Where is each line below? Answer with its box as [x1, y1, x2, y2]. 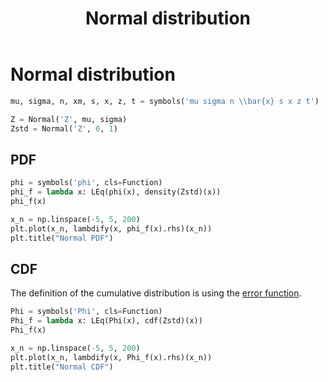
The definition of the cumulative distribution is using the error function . [10, 287, 302, 299]
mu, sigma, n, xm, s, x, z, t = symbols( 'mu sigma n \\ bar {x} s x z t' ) [10, 96, 320, 106]
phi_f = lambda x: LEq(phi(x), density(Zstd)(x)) [10, 187, 222, 197]
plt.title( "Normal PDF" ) [10, 233, 114, 243]
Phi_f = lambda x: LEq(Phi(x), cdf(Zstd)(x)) [10, 316, 203, 326]
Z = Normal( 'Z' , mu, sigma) [10, 114, 128, 124]
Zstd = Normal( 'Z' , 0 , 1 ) [10, 123, 118, 134]
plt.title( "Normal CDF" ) [10, 362, 114, 372]
